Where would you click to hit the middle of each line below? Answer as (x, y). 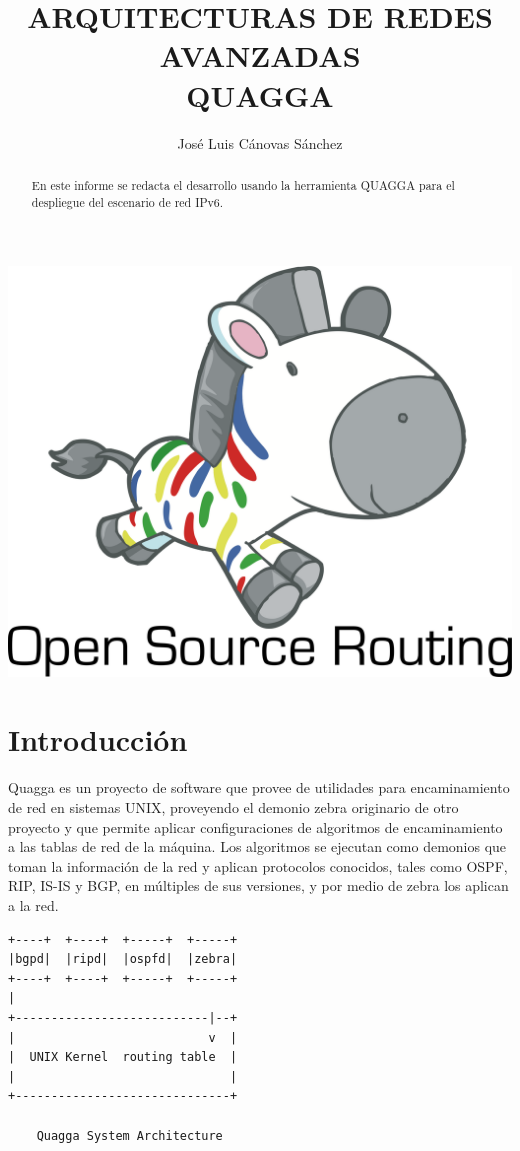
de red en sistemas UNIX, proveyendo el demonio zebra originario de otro (233, 807)
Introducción (98, 739)
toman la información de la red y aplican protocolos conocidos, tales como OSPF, (258, 865)
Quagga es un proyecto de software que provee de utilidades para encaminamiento (259, 787)
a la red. (33, 904)
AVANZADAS (260, 55)
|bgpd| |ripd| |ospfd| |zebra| (123, 959)
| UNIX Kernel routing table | (123, 1057)
